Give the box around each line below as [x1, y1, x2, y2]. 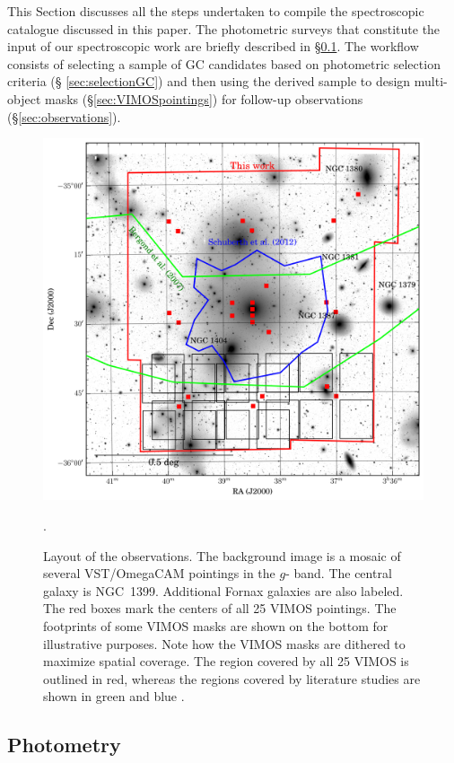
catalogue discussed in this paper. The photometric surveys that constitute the [7, 19, 441, 38]
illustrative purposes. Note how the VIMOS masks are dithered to [43, 634, 406, 653]
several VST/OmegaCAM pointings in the [43, 564, 275, 583]
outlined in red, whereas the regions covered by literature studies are [43, 669, 421, 688]
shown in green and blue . [43, 687, 185, 706]
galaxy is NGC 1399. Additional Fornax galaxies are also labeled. [43, 581, 404, 600]
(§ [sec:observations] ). [7, 107, 121, 126]
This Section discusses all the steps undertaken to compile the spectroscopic [7, 2, 424, 20]
